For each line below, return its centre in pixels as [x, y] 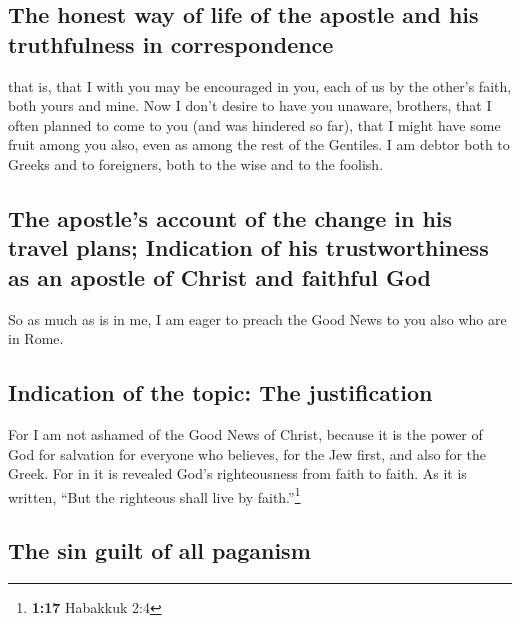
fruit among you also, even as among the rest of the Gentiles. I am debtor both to [259, 144]
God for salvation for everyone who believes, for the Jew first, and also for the [247, 453]
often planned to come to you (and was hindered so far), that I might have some [254, 124]
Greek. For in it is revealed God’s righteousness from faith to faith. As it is [237, 473]
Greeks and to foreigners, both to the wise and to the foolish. [196, 163]
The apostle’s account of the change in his [230, 217]
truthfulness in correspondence [171, 43]
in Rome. [36, 338]
